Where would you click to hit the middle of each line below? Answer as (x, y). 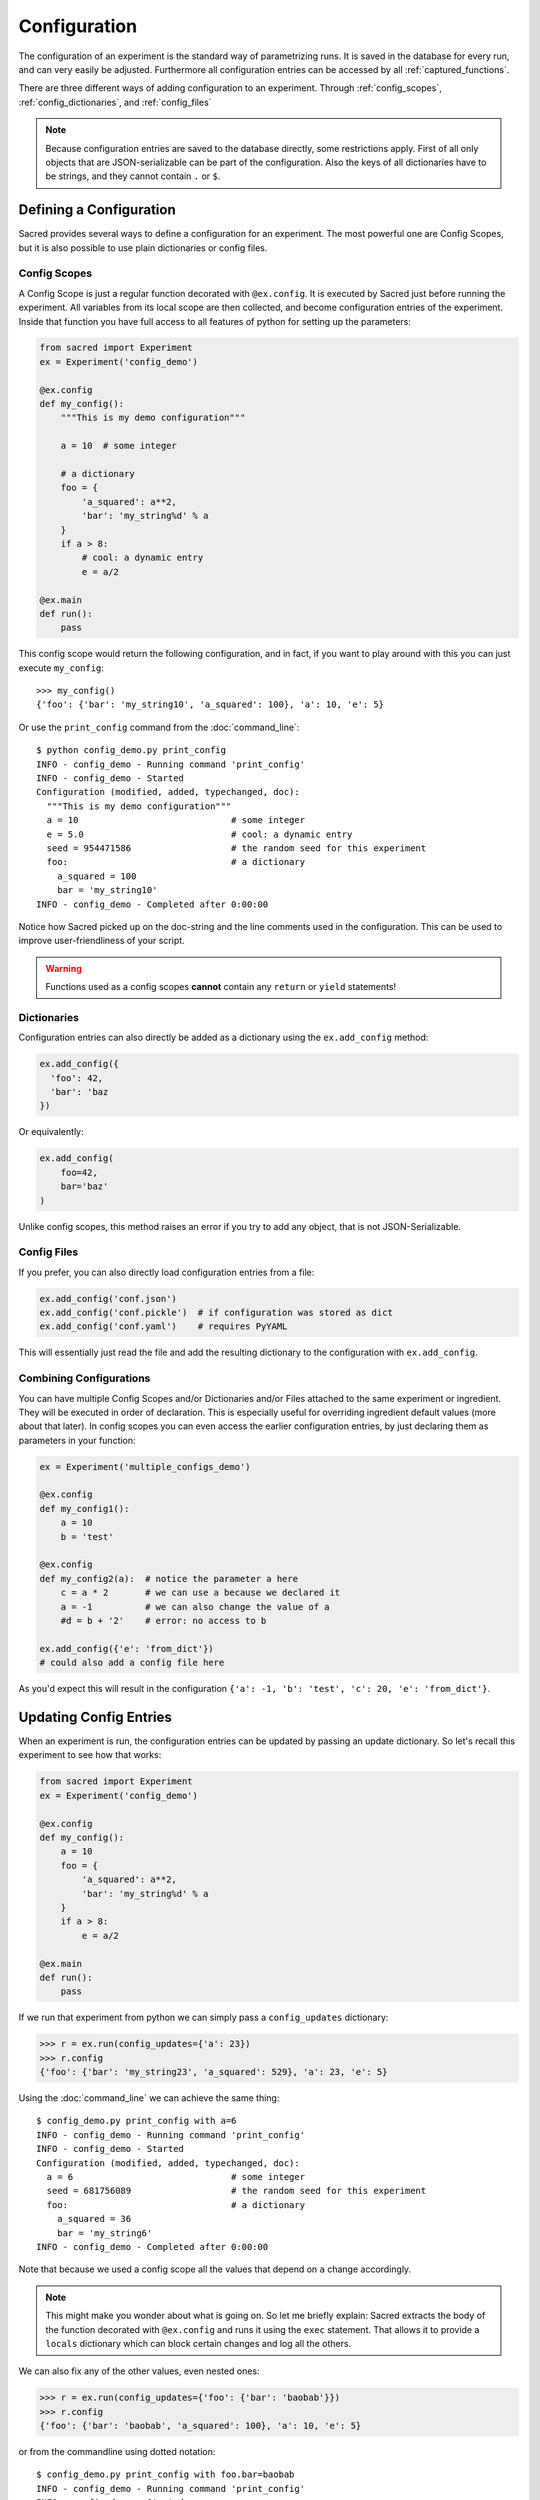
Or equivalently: (51, 1132)
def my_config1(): (84, 1508)
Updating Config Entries (95, 1716)
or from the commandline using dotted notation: (117, 2452)
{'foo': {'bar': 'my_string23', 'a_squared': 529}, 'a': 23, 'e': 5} (213, 2072)
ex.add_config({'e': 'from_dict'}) (126, 1648)
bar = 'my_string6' (104, 2233)
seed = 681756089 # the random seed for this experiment (236, 2191)
